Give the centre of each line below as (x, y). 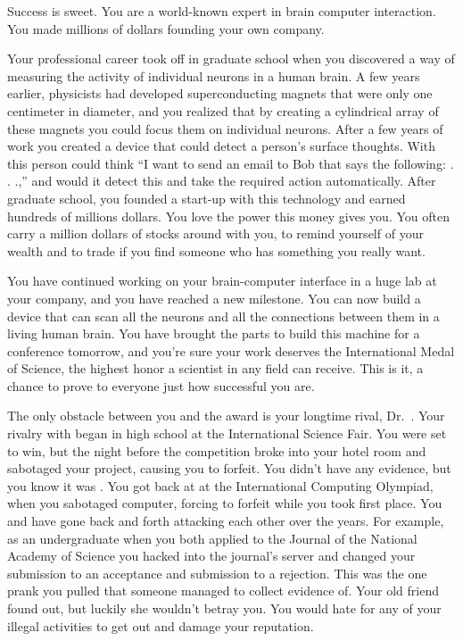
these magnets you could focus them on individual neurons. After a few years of (225, 128)
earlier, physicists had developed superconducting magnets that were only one (220, 93)
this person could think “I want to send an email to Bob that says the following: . (231, 163)
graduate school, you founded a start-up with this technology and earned (207, 198)
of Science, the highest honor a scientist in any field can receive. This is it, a (215, 368)
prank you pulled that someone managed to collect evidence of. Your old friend (223, 591)
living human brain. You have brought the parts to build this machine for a (214, 333)
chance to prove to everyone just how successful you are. (161, 385)
